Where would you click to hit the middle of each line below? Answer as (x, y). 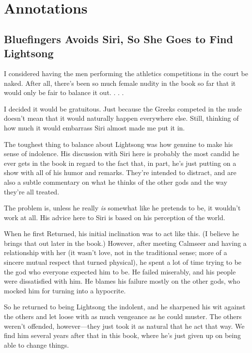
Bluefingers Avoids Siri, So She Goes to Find (118, 39)
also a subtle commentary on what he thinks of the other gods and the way (116, 182)
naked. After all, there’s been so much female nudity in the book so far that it (120, 83)
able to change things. (37, 345)
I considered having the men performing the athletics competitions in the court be (126, 73)
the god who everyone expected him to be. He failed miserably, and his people (120, 271)
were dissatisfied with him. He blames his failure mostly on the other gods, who (122, 281)
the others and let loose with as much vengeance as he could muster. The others (123, 316)
